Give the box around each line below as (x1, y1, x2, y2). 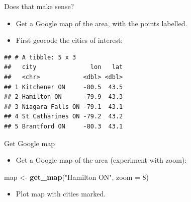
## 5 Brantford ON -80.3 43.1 (4, 122, 123, 130)
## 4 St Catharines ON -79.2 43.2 (4, 113, 123, 120)
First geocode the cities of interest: (16, 35, 123, 45)
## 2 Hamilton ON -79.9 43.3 (4, 93, 123, 101)
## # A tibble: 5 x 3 (4, 53, 76, 61)
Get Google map (4, 138, 55, 148)
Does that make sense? (4, 1, 74, 11)
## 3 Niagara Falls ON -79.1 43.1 (4, 103, 123, 110)
